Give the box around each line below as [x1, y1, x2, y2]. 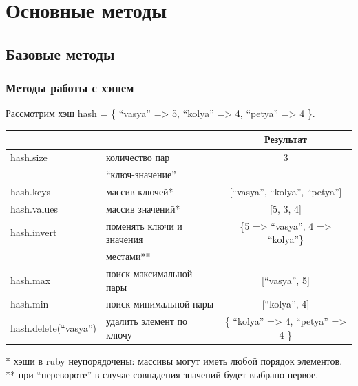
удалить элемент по [105, 314, 187, 328]
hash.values [10, 201, 58, 215]
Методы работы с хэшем [6, 79, 134, 96]
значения [105, 232, 143, 246]
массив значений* [105, 201, 180, 215]
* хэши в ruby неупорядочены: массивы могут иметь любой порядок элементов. [6, 353, 343, 367]
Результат [264, 132, 307, 147]
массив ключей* [105, 184, 173, 198]
